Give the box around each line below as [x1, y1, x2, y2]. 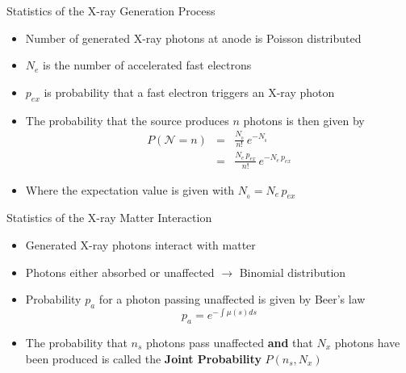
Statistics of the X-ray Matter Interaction [6, 209, 212, 226]
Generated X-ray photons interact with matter [25, 237, 256, 254]
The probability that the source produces [25, 111, 229, 128]
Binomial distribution [239, 263, 346, 280]
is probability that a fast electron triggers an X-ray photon [44, 83, 335, 100]
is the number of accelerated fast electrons [43, 57, 252, 73]
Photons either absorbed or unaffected [25, 263, 215, 280]
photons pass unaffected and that [145, 333, 313, 350]
